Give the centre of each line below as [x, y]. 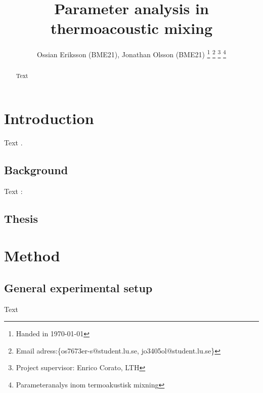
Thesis [21, 218]
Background [36, 169]
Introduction [49, 118]
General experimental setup [78, 287]
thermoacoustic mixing [131, 28]
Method [32, 256]
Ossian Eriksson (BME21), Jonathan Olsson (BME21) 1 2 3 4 [131, 53]
